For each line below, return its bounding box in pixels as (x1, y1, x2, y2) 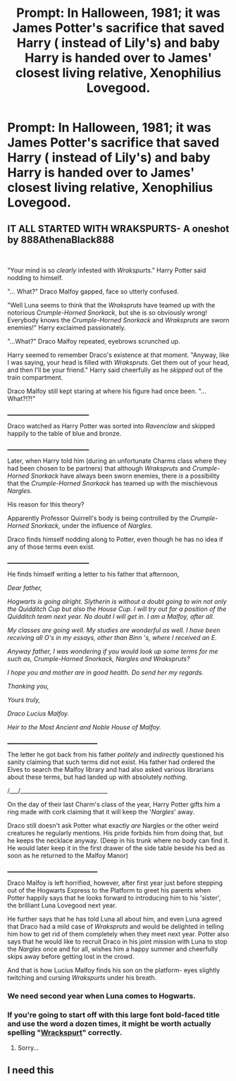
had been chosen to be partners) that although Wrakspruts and (7, 464, 192, 472)
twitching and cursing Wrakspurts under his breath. (7, 974, 157, 982)
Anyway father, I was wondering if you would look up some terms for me (7, 647, 218, 656)
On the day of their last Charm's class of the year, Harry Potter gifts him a (7, 800, 221, 809)
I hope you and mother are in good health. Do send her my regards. (7, 668, 204, 677)
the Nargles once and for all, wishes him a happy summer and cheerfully (7, 945, 218, 953)
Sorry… (17, 1044, 39, 1052)
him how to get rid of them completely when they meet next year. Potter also (7, 930, 230, 938)
